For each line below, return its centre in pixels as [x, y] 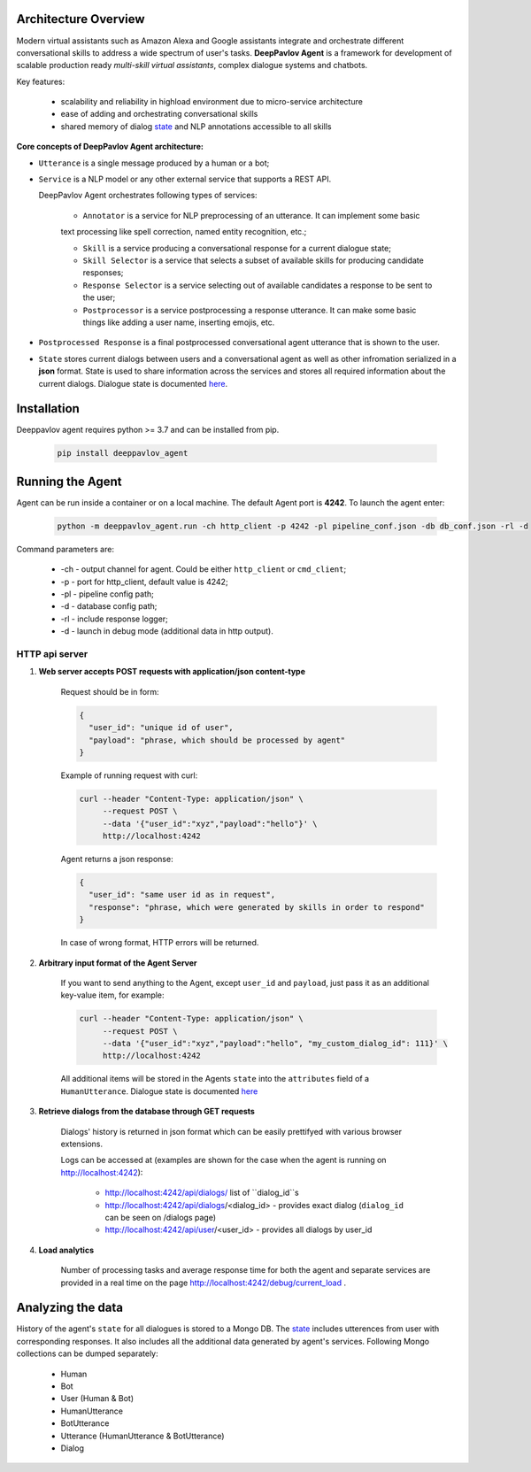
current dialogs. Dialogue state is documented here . [133, 383]
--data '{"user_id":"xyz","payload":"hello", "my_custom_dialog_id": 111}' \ [275, 1044]
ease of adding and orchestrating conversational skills [159, 114]
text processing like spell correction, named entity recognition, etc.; [184, 232]
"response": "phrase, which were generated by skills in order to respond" [257, 907]
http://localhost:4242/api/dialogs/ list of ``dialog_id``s [202, 1193]
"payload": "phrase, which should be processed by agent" [217, 740]
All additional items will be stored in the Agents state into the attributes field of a [215, 1079]
